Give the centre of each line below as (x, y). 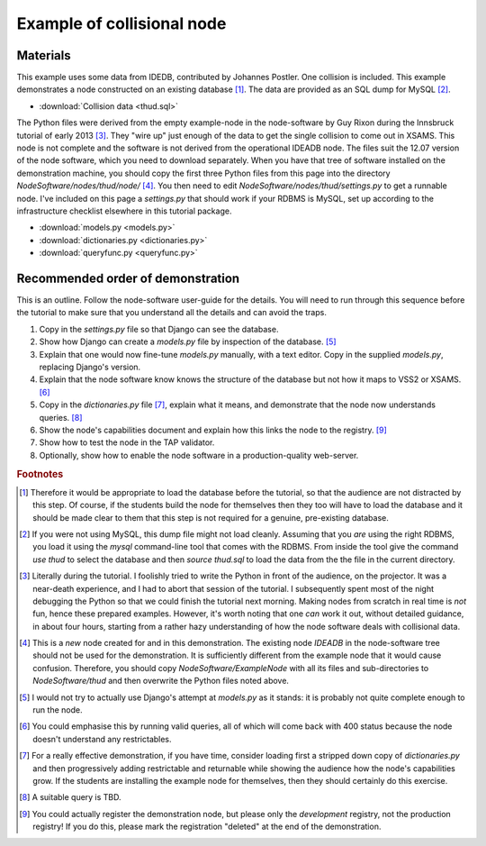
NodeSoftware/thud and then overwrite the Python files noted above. (161, 681)
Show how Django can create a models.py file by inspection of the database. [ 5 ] (188, 341)
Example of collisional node (121, 23)
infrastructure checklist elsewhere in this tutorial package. (124, 211)
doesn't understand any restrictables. (102, 739)
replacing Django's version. (90, 367)
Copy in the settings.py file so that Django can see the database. (159, 329)
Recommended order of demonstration (128, 278)
